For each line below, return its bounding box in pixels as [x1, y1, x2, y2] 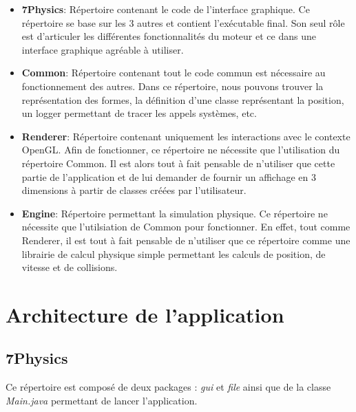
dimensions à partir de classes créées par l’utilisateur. [21, 183, 247, 197]
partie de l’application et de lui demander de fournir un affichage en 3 [21, 169, 316, 184]
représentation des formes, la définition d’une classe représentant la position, [21, 92, 344, 107]
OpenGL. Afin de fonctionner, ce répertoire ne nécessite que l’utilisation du [21, 142, 340, 157]
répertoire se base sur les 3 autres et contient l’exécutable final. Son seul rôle [21, 15, 345, 30]
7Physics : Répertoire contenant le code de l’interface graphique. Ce [21, 2, 310, 16]
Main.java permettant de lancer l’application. [6, 393, 198, 407]
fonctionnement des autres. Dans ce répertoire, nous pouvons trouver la [21, 78, 324, 93]
